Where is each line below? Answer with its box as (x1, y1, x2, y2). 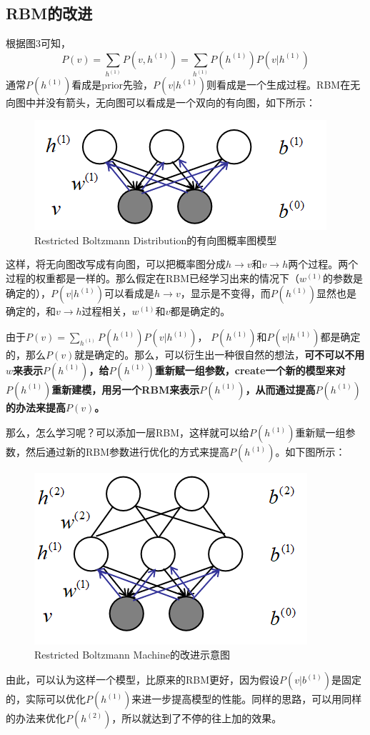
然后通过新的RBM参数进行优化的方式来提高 (25, 444, 230, 459)
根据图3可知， (6, 36, 71, 51)
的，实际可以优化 (6, 691, 86, 706)
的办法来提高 (6, 399, 66, 414)
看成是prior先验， (71, 77, 154, 92)
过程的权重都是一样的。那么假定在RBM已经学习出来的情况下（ (6, 270, 300, 285)
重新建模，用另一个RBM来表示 (51, 381, 200, 396)
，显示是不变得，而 (180, 286, 271, 301)
